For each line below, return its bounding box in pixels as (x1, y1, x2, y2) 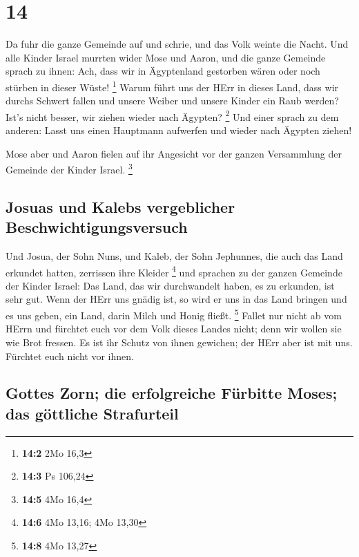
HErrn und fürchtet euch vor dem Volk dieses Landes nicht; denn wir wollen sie (6, 321, 342, 336)
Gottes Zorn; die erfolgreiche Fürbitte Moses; (6, 382, 338, 404)
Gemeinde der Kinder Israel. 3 (6, 160, 133, 176)
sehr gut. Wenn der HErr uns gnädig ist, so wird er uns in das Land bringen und (6, 292, 347, 306)
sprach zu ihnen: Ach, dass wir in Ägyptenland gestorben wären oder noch (6, 64, 320, 78)
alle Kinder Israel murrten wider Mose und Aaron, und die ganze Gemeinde (6, 50, 326, 64)
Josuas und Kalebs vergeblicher (6, 196, 235, 217)
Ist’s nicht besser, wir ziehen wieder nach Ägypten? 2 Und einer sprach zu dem (6, 107, 339, 124)
